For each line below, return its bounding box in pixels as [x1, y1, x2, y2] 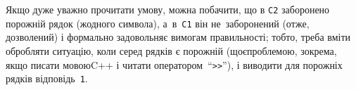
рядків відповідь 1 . [6, 71, 88, 86]
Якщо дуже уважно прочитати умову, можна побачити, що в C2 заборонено [6, 2, 330, 16]
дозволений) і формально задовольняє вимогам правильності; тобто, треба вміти [6, 30, 350, 44]
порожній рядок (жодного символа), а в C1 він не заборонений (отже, [6, 15, 310, 30]
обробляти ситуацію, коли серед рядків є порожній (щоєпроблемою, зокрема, [6, 43, 337, 58]
